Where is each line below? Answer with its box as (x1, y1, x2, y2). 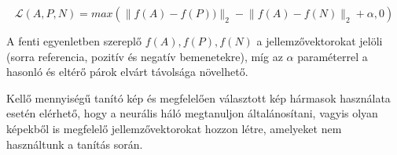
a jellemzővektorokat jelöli (256, 33, 383, 49)
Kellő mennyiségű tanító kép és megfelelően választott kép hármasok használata (6, 89, 391, 106)
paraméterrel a (297, 48, 368, 64)
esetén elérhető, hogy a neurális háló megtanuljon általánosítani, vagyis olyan (6, 105, 378, 121)
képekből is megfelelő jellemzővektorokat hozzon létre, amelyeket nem (6, 120, 342, 136)
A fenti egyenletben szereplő (6, 33, 142, 49)
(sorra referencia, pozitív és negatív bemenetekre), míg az (6, 48, 283, 64)
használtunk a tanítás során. (6, 135, 143, 152)
